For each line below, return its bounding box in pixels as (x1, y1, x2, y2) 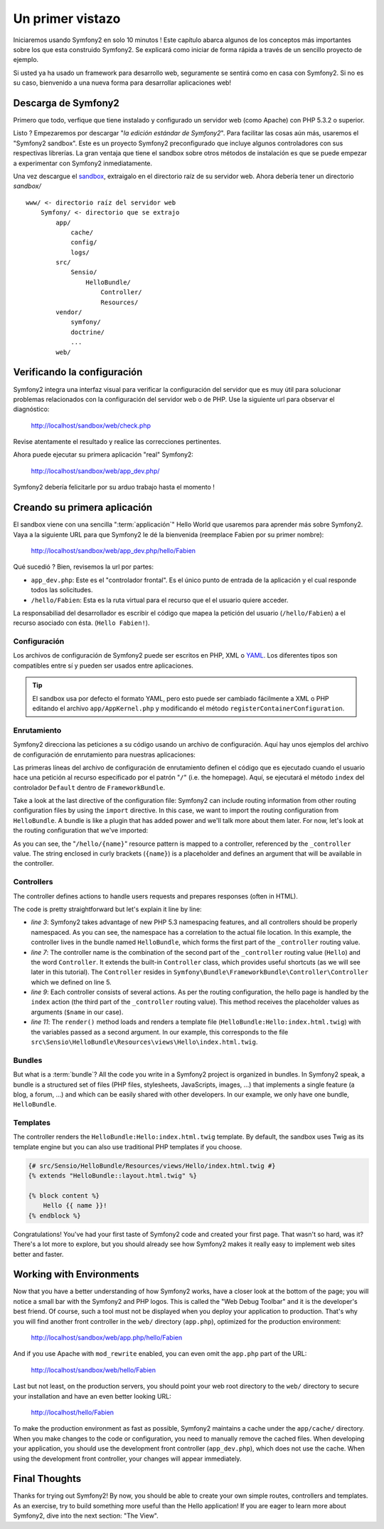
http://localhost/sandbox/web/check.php (31, 421, 151, 430)
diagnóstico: (13, 405, 50, 413)
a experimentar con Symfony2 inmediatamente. (13, 159, 153, 167)
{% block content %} (28, 1192, 100, 1200)
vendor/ (55, 309, 82, 316)
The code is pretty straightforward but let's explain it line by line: (13, 905, 202, 913)
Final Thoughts (13, 1473, 82, 1485)
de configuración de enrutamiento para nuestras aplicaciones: (13, 750, 196, 759)
